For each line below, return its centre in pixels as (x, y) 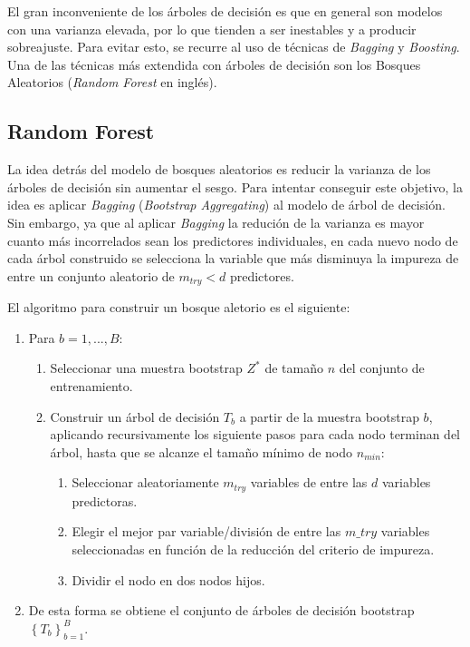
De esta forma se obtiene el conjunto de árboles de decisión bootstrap (221, 610)
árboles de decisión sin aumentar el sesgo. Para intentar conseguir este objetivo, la (235, 186)
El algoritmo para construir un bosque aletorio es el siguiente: (179, 307)
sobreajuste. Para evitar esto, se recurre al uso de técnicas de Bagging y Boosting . (234, 47)
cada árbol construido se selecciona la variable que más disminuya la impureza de (233, 258)
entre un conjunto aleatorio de (91, 275)
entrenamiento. (91, 385)
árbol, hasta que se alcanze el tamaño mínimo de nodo (201, 451)
